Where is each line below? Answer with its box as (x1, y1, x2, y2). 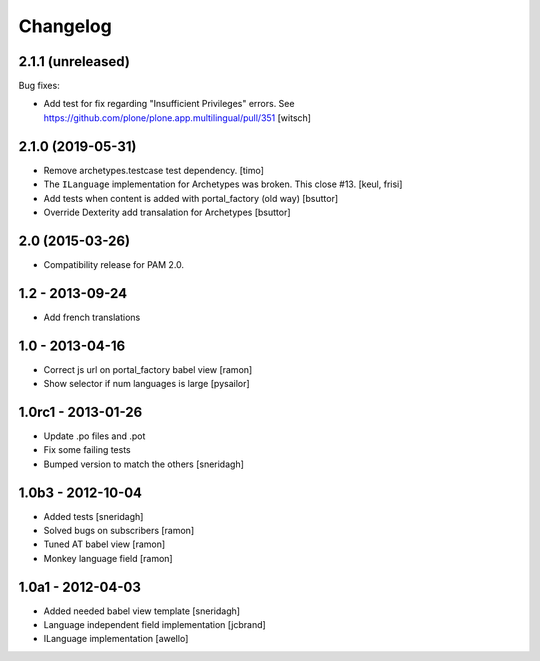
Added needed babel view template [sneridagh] (43, 605, 240, 617)
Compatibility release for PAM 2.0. (43, 258, 185, 270)
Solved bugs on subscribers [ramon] (43, 525, 195, 537)
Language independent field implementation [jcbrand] (43, 619, 267, 631)
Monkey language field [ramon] (43, 552, 174, 564)
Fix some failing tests (43, 444, 132, 456)
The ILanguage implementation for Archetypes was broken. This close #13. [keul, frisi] (43, 178, 403, 190)
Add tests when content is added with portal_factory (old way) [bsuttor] (43, 192, 339, 204)
